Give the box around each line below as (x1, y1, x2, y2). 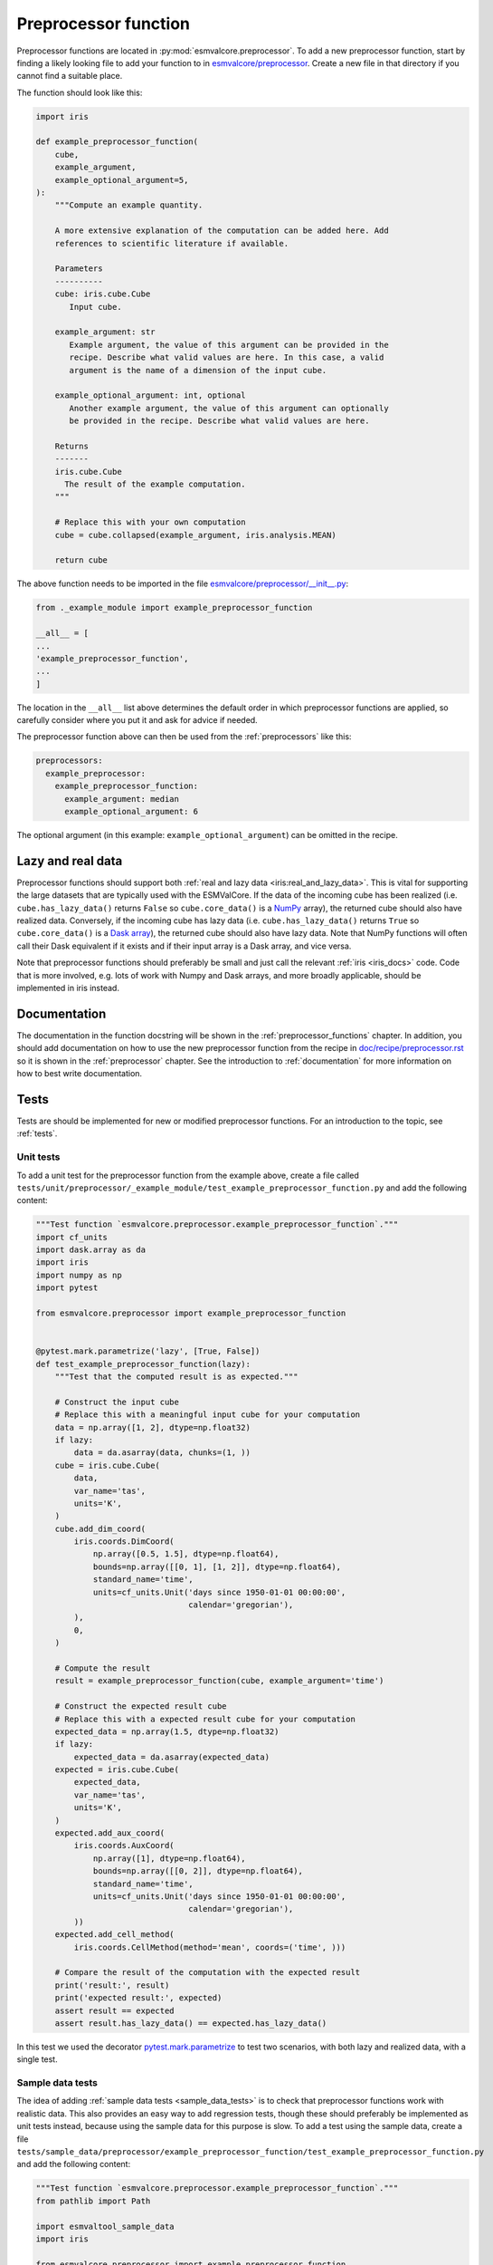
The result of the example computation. (64, 479, 246, 489)
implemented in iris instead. (16, 983, 119, 994)
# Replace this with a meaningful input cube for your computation (54, 1410, 361, 1420)
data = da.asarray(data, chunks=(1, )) (73, 1448, 251, 1458)
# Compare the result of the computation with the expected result (54, 1967, 361, 1978)
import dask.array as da (35, 1245, 147, 1255)
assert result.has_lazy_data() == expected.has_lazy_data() (54, 2018, 327, 2029)
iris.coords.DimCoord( (73, 1537, 175, 1547)
